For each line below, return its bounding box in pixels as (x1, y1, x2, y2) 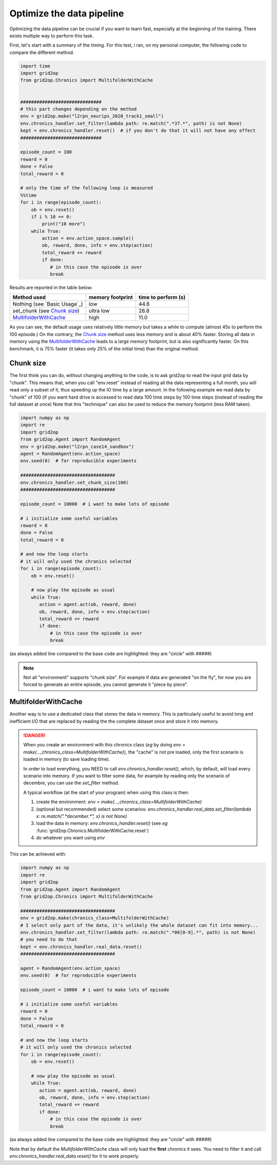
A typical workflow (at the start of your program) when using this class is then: (23, 789, 189, 795)
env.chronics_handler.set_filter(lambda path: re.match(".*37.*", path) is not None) (20, 121, 242, 126)
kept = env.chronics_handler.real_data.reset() (20, 944, 142, 950)
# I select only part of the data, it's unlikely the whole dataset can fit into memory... (20, 922, 259, 928)
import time (20, 63, 51, 69)
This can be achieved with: (9, 851, 67, 857)
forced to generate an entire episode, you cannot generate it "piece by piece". (23, 681, 188, 687)
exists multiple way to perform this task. (9, 32, 94, 38)
